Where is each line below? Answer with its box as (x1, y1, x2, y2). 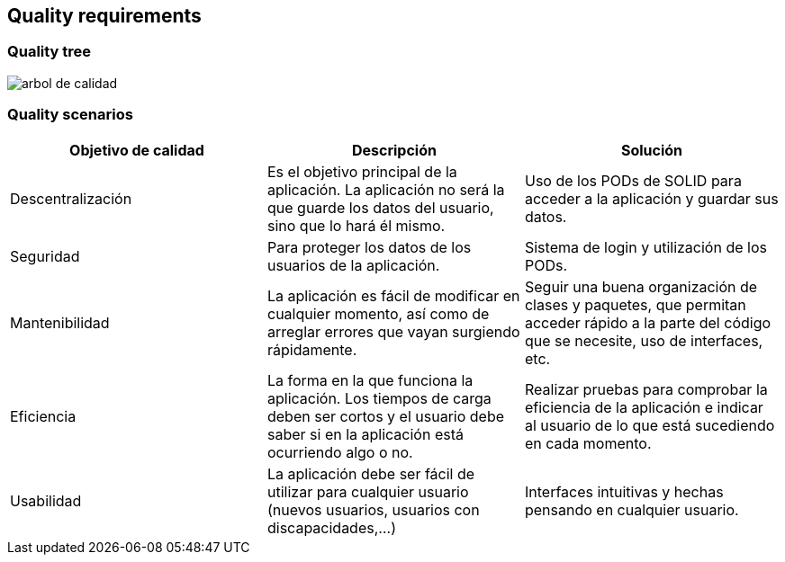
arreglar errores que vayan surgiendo (266, 322, 520, 341)
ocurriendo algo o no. (266, 442, 413, 461)
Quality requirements (7, 4, 202, 27)
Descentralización (10, 189, 132, 208)
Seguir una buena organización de (524, 277, 758, 296)
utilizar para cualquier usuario (266, 482, 469, 501)
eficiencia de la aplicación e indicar (524, 397, 763, 416)
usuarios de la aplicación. (266, 255, 440, 274)
